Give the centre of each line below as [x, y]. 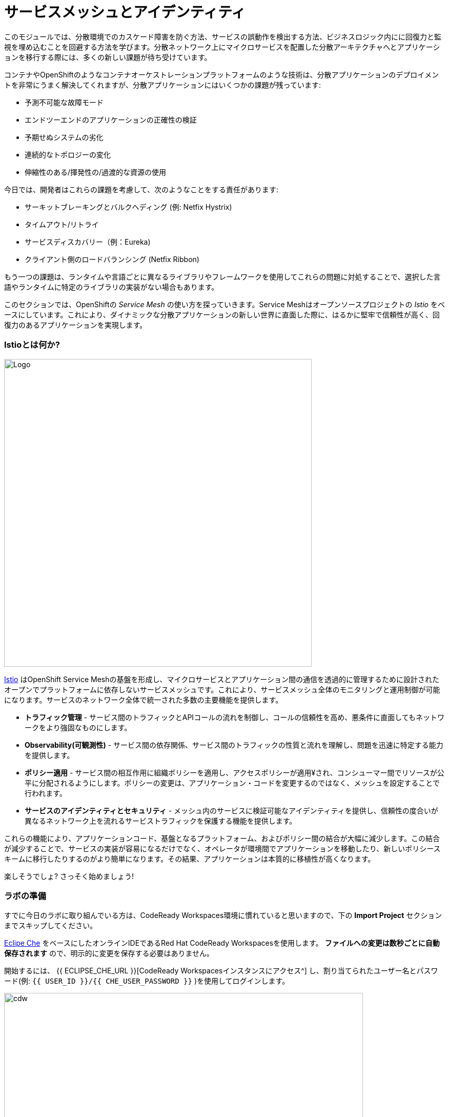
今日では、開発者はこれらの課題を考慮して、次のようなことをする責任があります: [141, 189]
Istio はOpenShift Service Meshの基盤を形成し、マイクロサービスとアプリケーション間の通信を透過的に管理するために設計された [222, 679]
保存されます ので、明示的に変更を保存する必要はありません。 [109, 953]
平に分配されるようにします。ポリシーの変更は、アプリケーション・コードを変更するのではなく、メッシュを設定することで [232, 783]
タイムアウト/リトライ [62, 224]
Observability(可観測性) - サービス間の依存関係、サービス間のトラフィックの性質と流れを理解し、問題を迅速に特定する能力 [234, 745]
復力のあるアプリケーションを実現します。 [76, 325]
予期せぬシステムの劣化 [64, 137]
